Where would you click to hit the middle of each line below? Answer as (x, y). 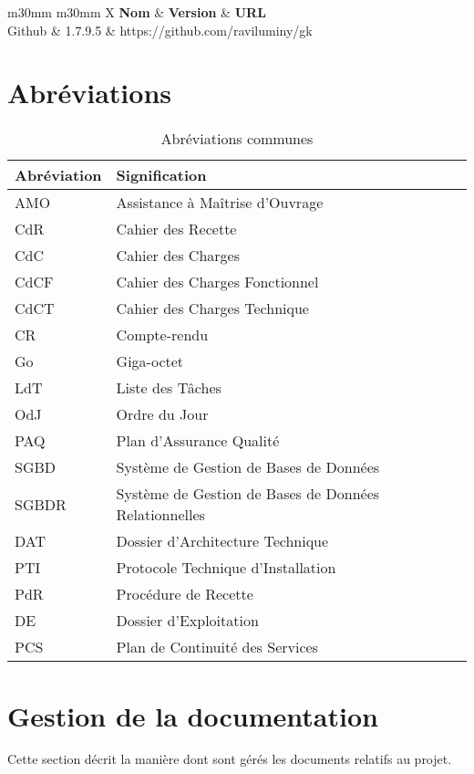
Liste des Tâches (169, 388)
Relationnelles (160, 515)
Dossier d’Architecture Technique (222, 541)
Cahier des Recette (176, 229)
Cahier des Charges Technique (212, 309)
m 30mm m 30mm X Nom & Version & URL (137, 12)
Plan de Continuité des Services (217, 647)
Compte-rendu (162, 335)
